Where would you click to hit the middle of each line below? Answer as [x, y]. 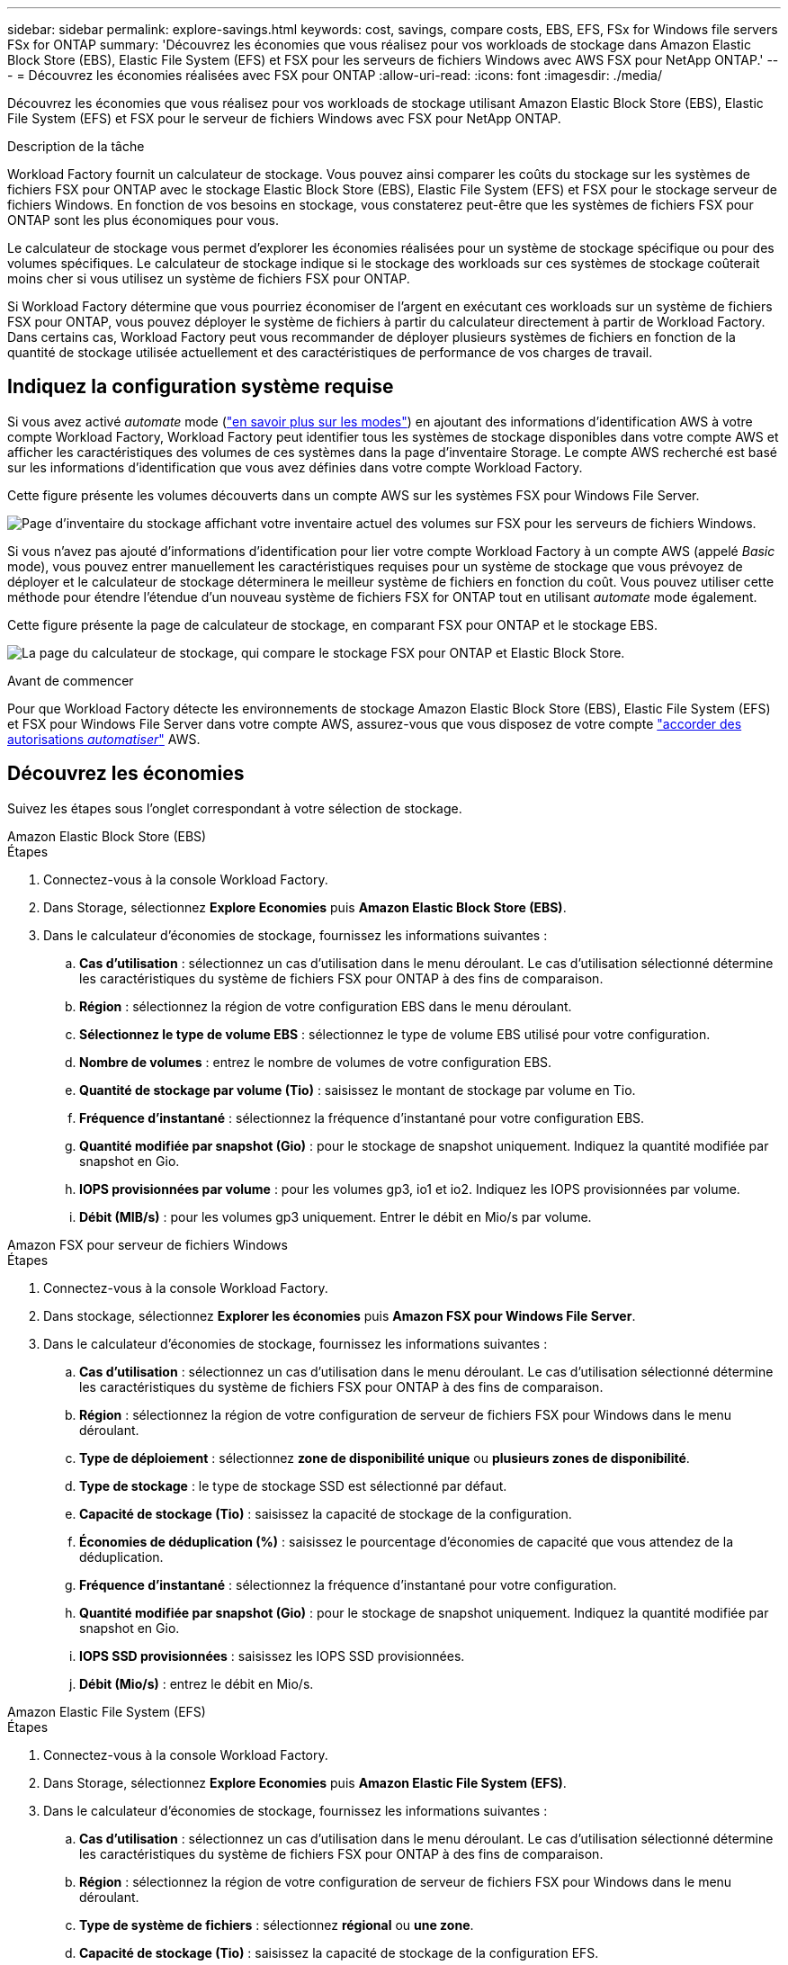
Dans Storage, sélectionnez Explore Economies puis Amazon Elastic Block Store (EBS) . [305, 907]
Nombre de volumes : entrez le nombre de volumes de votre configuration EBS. [316, 1062]
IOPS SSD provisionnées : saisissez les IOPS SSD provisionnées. [272, 1655]
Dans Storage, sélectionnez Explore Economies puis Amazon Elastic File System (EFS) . [305, 1782]
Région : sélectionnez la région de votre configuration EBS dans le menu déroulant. [326, 1006]
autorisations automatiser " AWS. [104, 739]
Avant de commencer [71, 680]
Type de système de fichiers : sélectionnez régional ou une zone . [277, 1925]
